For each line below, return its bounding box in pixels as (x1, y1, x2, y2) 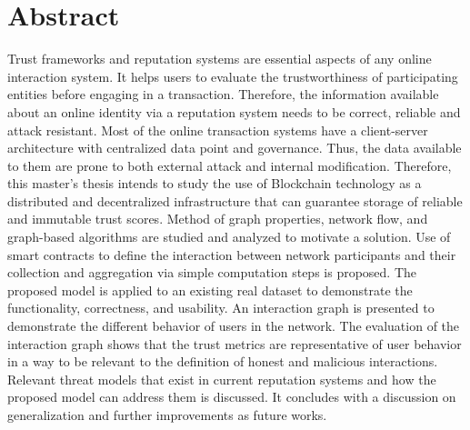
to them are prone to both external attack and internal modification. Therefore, (7, 155, 452, 175)
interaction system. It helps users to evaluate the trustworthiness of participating (7, 66, 458, 85)
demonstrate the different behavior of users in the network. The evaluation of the (7, 316, 460, 335)
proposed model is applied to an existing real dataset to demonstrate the (7, 280, 413, 299)
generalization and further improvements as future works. (7, 405, 327, 424)
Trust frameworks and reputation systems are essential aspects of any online (7, 49, 432, 68)
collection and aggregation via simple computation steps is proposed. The (7, 263, 417, 282)
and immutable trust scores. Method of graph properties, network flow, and (7, 209, 428, 228)
